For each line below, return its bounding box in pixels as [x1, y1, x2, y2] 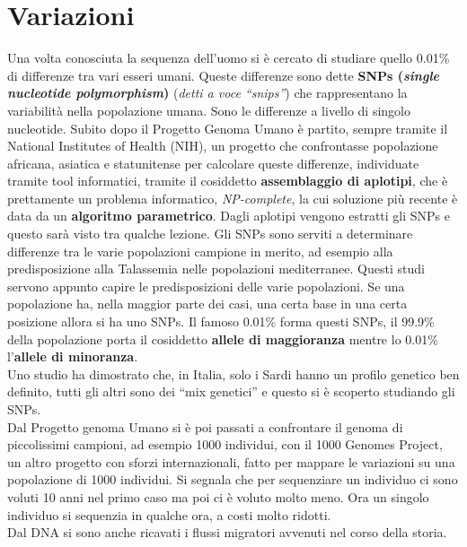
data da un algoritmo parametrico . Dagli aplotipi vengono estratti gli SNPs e [7, 206, 451, 225]
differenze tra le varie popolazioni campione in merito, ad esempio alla [7, 241, 393, 260]
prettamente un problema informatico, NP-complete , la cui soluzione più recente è [7, 188, 458, 207]
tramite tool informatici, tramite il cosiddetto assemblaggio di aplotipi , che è [7, 171, 448, 190]
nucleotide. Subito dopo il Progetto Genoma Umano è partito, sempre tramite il [7, 118, 448, 137]
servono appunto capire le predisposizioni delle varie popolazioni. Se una [7, 276, 405, 295]
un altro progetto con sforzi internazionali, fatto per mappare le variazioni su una [7, 452, 455, 471]
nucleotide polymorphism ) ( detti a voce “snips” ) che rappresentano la [7, 83, 408, 102]
